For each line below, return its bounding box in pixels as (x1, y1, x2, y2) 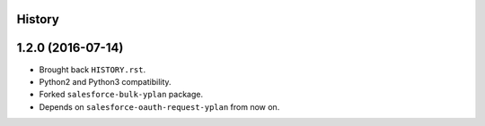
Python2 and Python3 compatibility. (39, 76, 172, 87)
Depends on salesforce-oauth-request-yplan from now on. (39, 101, 280, 112)
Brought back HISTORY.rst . (39, 63, 146, 75)
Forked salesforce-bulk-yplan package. (39, 89, 204, 100)
